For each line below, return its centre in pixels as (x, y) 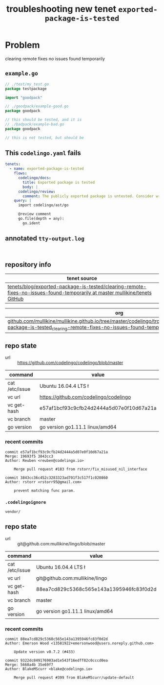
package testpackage (26, 89)
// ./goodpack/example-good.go (37, 106)
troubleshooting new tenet (61, 9)
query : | (23, 201)
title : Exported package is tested (59, 182)
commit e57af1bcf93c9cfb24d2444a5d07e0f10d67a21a (57, 452)
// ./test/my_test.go (27, 84)
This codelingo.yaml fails (43, 153)
